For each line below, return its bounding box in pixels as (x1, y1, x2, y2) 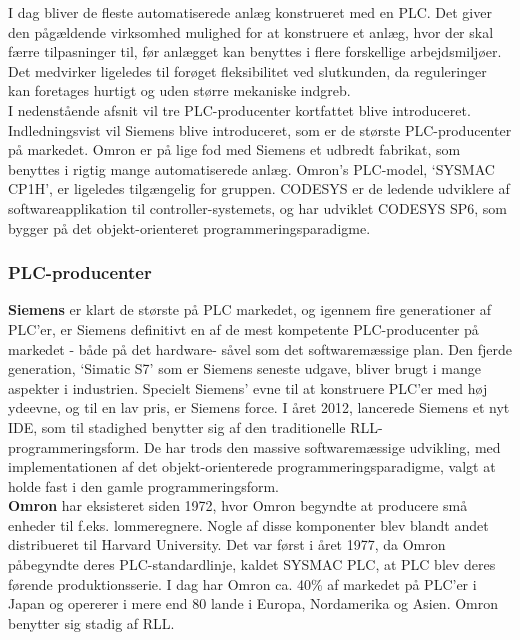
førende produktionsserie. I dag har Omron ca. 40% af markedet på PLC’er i (8, 573, 477, 594)
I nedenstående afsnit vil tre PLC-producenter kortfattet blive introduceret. (8, 99, 471, 120)
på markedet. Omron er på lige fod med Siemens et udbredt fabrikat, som (8, 139, 461, 160)
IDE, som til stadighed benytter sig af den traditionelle (8, 416, 346, 437)
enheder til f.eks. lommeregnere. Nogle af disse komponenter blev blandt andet (8, 514, 489, 535)
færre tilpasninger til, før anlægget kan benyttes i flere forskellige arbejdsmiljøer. (8, 41, 502, 62)
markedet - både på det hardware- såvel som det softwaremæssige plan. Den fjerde (8, 338, 512, 359)
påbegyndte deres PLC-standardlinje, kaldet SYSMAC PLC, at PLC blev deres (8, 554, 496, 575)
